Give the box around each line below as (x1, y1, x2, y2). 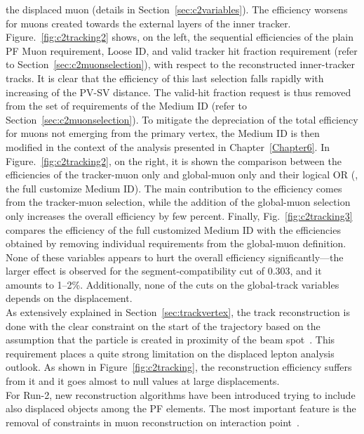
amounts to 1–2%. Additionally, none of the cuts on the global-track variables (6, 277, 339, 291)
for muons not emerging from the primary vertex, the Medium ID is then (6, 126, 320, 140)
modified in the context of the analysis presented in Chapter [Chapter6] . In (6, 139, 330, 154)
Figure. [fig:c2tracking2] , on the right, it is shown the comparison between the (6, 153, 342, 168)
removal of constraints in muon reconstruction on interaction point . (6, 414, 299, 429)
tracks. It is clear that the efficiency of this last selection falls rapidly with (6, 70, 324, 85)
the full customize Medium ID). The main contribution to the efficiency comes (6, 180, 342, 195)
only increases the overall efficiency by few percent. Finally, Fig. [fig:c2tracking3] (6, 208, 353, 223)
